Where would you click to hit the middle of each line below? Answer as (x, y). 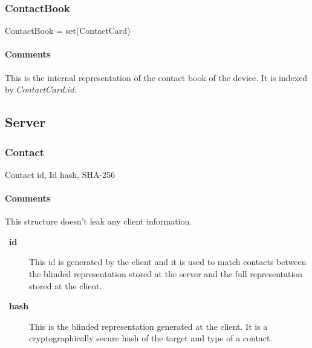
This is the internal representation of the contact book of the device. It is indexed (156, 77)
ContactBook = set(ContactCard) (68, 31)
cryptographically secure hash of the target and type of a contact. (151, 338)
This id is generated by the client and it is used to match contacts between (168, 262)
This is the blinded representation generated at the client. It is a (148, 326)
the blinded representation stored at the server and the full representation (166, 273)
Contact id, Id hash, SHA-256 (60, 174)
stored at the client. (66, 285)
